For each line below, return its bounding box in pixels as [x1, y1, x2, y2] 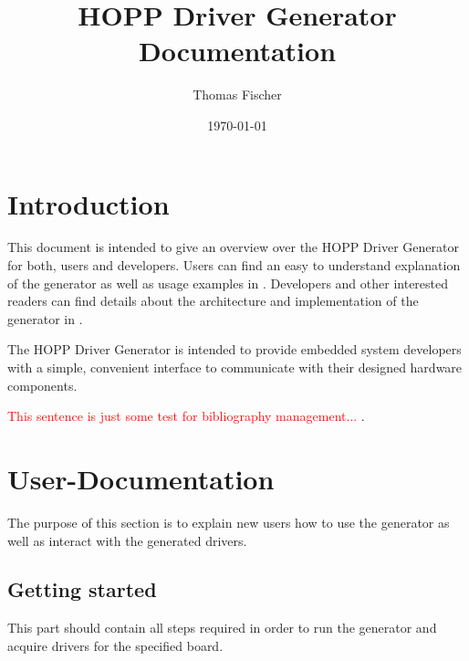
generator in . [7, 309, 83, 328]
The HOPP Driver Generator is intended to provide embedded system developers [7, 340, 462, 359]
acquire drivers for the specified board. [7, 635, 224, 655]
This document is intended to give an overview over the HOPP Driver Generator [7, 237, 459, 257]
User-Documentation [7, 459, 275, 497]
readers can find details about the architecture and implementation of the [7, 291, 419, 310]
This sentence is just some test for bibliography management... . [7, 406, 365, 425]
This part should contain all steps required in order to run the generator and [7, 618, 437, 637]
